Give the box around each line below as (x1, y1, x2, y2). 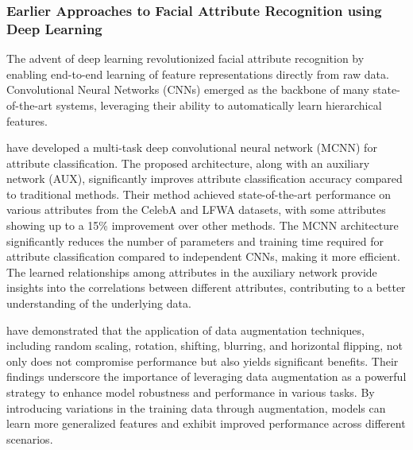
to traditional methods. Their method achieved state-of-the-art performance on (6, 185, 392, 202)
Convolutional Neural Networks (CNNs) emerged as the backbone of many (6, 81, 369, 98)
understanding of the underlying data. (6, 295, 191, 312)
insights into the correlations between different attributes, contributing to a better (6, 279, 406, 296)
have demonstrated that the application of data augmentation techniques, (6, 321, 365, 338)
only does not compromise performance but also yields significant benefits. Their (6, 352, 399, 369)
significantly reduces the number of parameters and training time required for (6, 232, 384, 249)
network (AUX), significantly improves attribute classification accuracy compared (6, 170, 403, 187)
